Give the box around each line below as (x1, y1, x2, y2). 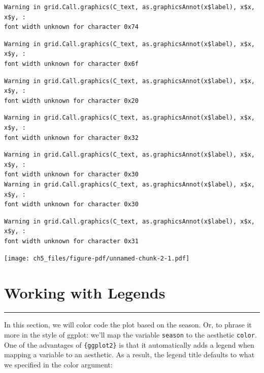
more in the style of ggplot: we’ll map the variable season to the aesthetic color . (4, 329, 257, 340)
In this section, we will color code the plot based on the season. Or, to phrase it (4, 319, 252, 330)
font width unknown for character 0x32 (4, 134, 139, 141)
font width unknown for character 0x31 (4, 237, 139, 245)
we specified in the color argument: (4, 359, 113, 369)
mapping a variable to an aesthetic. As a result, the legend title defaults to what (4, 349, 255, 360)
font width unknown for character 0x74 (4, 23, 139, 31)
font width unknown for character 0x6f (4, 60, 139, 67)
